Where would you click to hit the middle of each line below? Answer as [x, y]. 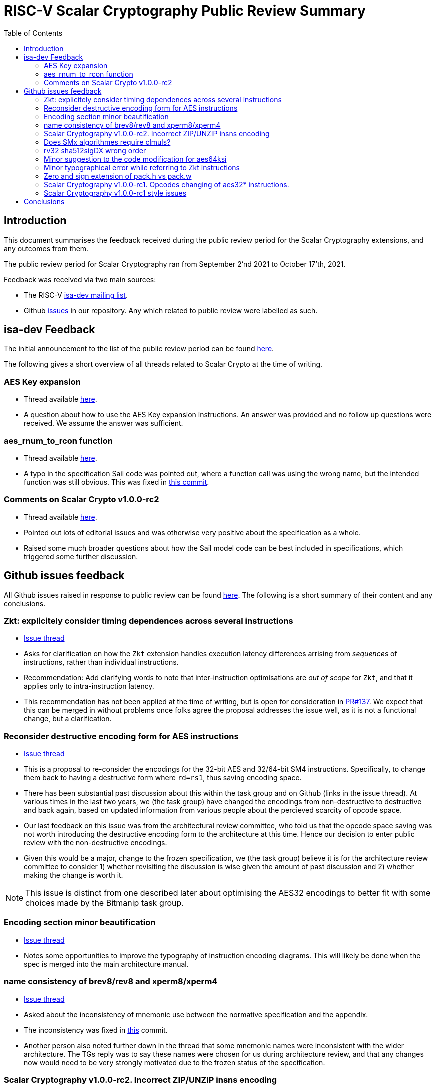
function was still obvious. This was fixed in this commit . [117, 482]
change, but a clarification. [68, 719]
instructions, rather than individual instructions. [101, 662]
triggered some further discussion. [81, 556]
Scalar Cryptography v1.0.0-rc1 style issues [115, 193]
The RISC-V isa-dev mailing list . [76, 295]
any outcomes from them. [46, 248]
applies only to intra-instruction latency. [89, 686]
